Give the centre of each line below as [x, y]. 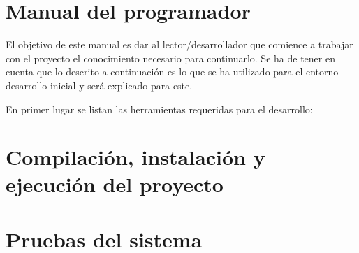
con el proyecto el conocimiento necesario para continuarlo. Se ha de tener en [170, 58]
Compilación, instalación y [135, 157]
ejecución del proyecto [115, 184]
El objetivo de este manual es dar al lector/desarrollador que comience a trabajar [179, 44]
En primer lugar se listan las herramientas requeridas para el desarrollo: [159, 109]
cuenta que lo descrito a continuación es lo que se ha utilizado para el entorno [172, 72]
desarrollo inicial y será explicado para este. [99, 85]
